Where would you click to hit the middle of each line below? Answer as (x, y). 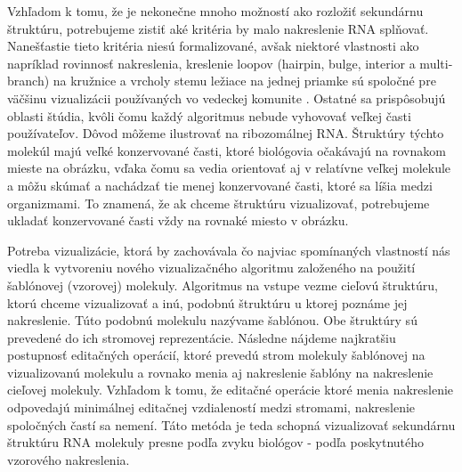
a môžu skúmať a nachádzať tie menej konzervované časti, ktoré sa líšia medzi (220, 185)
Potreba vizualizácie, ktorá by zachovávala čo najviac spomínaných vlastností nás (229, 250)
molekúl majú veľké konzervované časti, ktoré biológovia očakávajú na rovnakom (227, 150)
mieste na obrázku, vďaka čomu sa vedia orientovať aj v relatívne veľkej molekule (229, 168)
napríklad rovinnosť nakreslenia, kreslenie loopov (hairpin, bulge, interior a (211, 63)
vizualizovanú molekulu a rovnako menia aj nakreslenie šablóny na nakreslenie (220, 372)
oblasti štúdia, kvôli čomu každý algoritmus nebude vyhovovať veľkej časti (209, 115)
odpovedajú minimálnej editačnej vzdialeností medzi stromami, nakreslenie (211, 407)
